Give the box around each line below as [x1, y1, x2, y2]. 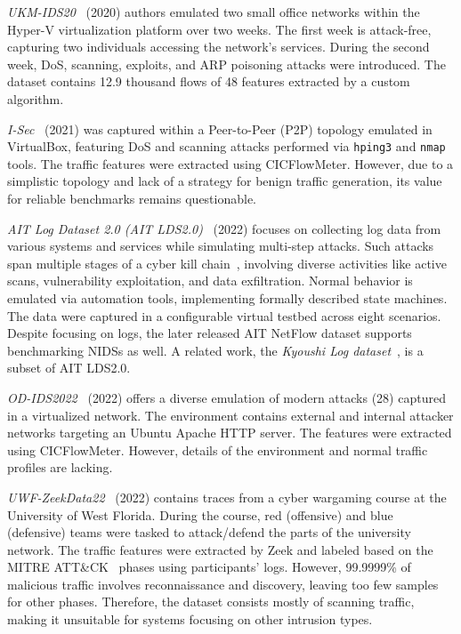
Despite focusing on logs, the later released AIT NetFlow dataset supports [7, 324, 412, 342]
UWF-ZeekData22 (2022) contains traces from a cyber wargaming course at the [7, 487, 447, 506]
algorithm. [7, 89, 64, 108]
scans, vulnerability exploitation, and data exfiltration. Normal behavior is [7, 271, 413, 290]
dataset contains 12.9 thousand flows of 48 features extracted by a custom [7, 72, 410, 91]
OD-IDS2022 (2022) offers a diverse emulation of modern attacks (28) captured [7, 388, 446, 406]
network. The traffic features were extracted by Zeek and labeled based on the [7, 540, 433, 558]
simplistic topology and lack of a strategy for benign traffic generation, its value [7, 172, 442, 190]
